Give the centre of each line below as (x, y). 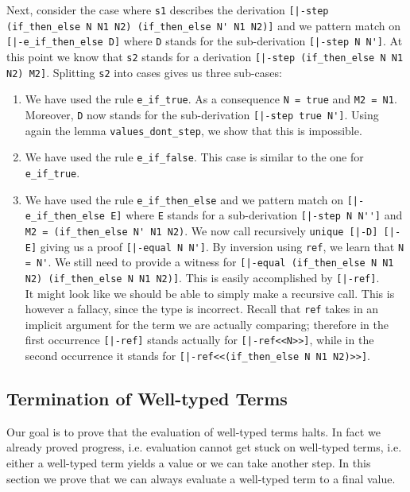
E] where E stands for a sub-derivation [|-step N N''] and (257, 215)
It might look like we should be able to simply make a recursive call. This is (210, 293)
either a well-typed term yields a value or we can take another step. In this (189, 463)
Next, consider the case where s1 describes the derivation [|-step (168, 10)
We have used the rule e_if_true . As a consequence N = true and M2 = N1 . (211, 99)
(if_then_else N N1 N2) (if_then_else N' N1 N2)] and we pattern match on (203, 25)
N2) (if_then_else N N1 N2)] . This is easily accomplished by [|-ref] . (202, 277)
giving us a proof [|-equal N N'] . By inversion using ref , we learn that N (222, 246)
